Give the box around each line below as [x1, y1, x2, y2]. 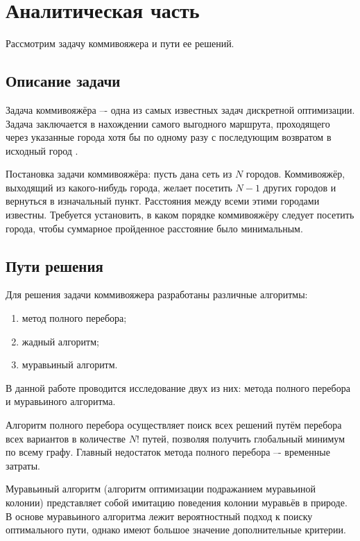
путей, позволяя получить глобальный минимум [142, 431, 345, 445]
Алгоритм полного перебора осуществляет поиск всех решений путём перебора [6, 418, 342, 432]
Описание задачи [6, 70, 121, 92]
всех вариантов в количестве [6, 431, 126, 445]
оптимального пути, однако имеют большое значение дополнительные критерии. [6, 522, 346, 537]
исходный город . [6, 143, 78, 157]
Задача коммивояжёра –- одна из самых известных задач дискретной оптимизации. [6, 102, 355, 117]
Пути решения [6, 255, 103, 276]
